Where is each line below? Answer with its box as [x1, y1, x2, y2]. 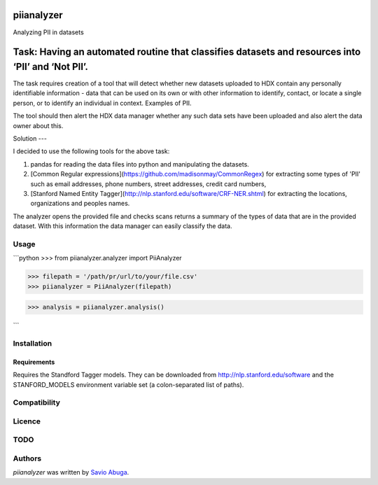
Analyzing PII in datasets [13, 28, 84, 36]
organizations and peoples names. [30, 199, 130, 208]
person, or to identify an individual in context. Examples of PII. [13, 99, 192, 107]
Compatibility [13, 398, 61, 407]
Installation [13, 338, 52, 348]
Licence [13, 416, 41, 426]
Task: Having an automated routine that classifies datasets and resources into [13, 46, 361, 58]
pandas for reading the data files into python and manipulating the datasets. [30, 160, 250, 168]
